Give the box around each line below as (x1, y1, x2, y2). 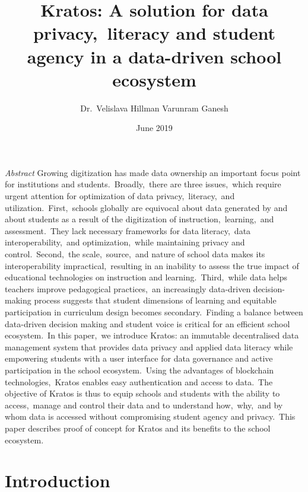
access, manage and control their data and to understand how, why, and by (5, 398, 283, 411)
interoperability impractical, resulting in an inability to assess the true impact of (5, 259, 299, 271)
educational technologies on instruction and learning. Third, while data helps (5, 271, 288, 283)
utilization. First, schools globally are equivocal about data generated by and (5, 201, 288, 213)
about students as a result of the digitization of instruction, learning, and (5, 213, 274, 225)
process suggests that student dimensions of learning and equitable (34, 294, 277, 306)
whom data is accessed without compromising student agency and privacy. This (5, 410, 296, 423)
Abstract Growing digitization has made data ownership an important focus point (5, 166, 301, 178)
